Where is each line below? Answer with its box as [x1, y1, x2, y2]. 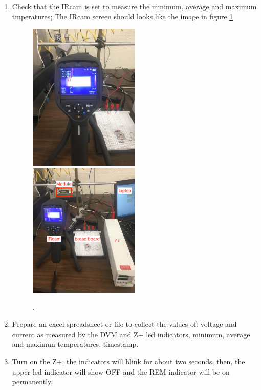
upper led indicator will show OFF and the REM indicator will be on [12, 366, 230, 377]
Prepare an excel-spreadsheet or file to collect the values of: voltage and [12, 319, 237, 329]
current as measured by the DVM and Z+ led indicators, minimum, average [12, 328, 250, 339]
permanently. [12, 376, 53, 387]
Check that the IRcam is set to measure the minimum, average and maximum [12, 1, 257, 11]
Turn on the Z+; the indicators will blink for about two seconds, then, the [12, 356, 245, 367]
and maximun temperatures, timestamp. [12, 339, 139, 349]
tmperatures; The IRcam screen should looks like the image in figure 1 [12, 11, 233, 22]
